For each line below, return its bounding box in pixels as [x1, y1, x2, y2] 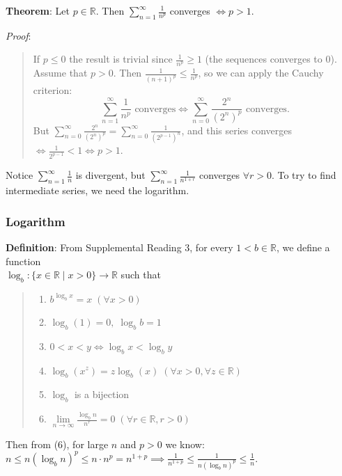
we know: [165, 436, 205, 451]
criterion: [33, 83, 72, 97]
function [6, 253, 41, 268]
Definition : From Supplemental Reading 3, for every [6, 239, 233, 254]
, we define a [277, 239, 330, 254]
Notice [6, 168, 33, 182]
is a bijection [74, 387, 130, 402]
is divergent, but [75, 168, 146, 182]
